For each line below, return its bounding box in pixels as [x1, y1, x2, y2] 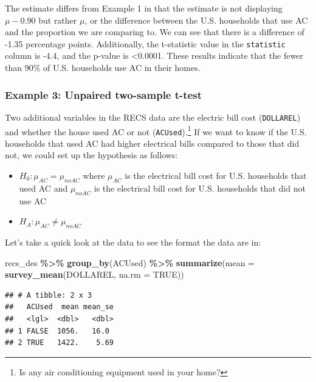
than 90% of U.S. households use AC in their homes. [5, 61, 201, 74]
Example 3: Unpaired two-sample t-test [5, 87, 202, 102]
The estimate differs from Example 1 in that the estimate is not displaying [5, 2, 283, 14]
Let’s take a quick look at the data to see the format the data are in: [5, 235, 261, 248]
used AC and [19, 181, 68, 194]
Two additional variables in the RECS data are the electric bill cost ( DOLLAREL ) [5, 110, 301, 123]
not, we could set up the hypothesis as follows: [5, 149, 178, 161]
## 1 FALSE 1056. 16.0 [5, 326, 109, 335]
